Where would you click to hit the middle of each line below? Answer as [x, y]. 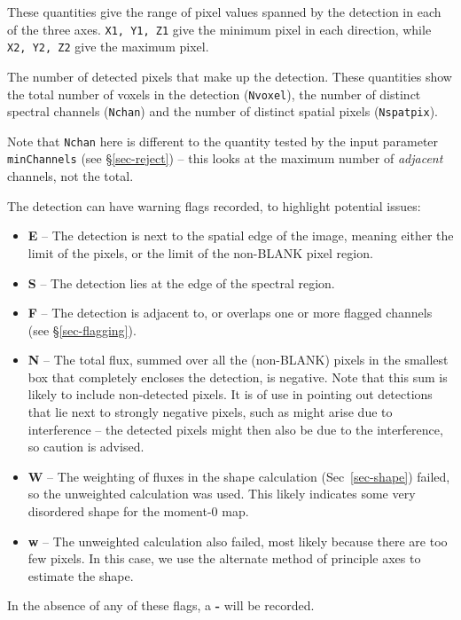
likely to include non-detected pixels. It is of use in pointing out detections [230, 394]
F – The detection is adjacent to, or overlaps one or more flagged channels [230, 313]
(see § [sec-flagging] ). [82, 330]
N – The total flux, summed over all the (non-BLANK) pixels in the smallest [238, 360]
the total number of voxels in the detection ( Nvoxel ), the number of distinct [214, 94]
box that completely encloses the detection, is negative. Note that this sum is [238, 377]
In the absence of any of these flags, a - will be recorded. [161, 605]
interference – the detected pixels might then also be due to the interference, [235, 429]
